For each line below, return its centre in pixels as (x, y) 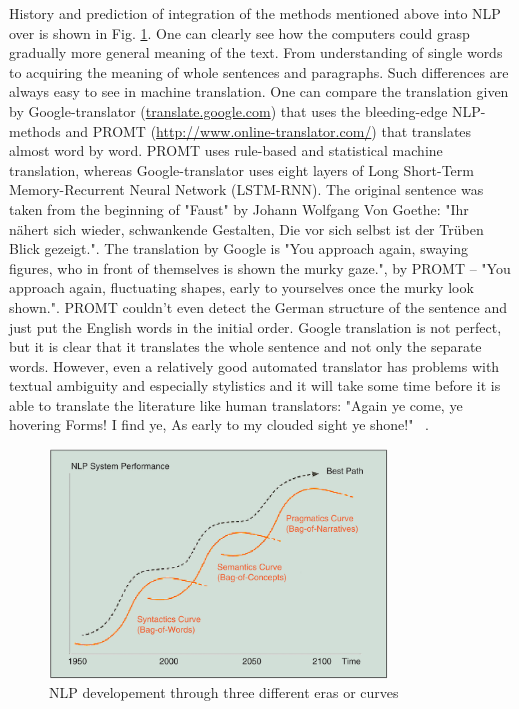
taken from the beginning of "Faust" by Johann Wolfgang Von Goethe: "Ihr (239, 208)
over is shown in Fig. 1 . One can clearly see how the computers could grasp (239, 32)
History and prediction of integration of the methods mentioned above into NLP (255, 13)
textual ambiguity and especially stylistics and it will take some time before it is (255, 385)
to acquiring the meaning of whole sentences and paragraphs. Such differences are (259, 71)
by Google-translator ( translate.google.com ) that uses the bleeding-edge (228, 110)
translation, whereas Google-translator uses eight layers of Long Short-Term (241, 169)
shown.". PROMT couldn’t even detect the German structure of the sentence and (258, 306)
